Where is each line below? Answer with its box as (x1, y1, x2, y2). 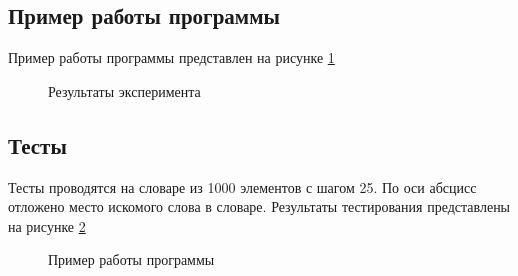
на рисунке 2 (8, 215, 86, 236)
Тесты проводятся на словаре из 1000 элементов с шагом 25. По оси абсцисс (8, 176, 477, 197)
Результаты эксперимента (48, 80, 201, 101)
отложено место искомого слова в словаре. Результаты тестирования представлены (8, 196, 511, 217)
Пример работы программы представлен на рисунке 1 (8, 47, 335, 68)
